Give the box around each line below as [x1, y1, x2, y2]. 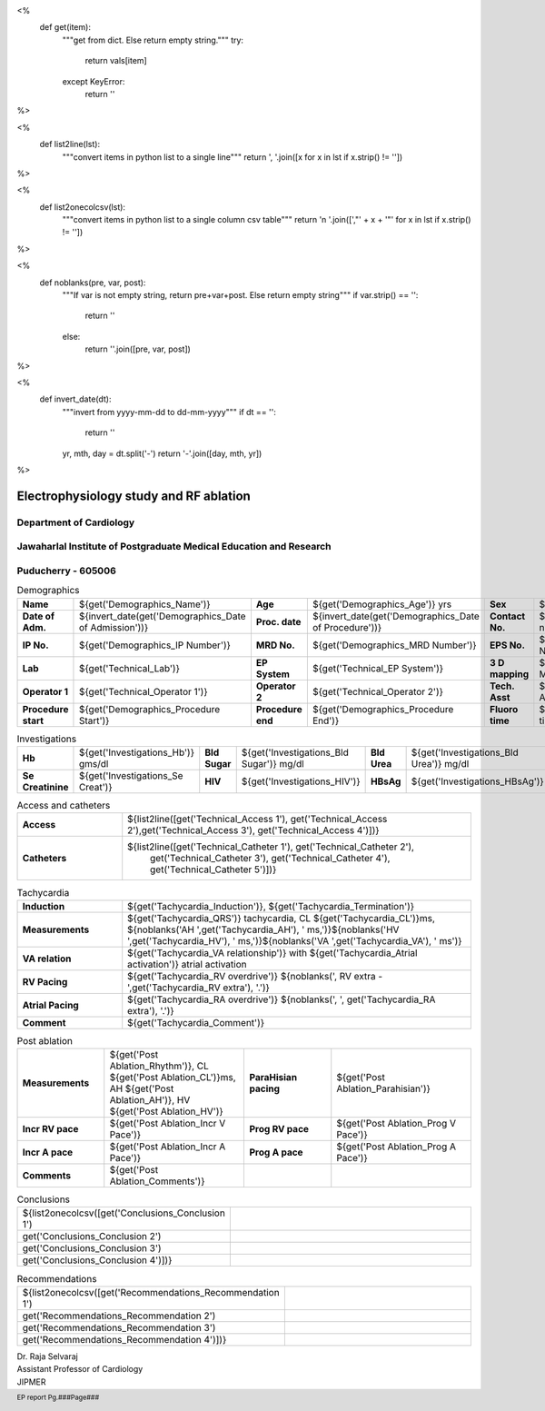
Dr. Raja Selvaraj [16, 1350, 79, 1362]
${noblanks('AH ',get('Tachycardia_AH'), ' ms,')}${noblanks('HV [127, 923, 400, 936]
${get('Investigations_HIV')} [241, 775, 361, 788]
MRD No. [255, 639, 295, 651]
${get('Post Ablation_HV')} [109, 1105, 224, 1118]
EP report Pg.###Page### [16, 1393, 100, 1402]
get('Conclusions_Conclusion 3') [22, 1242, 163, 1255]
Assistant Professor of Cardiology [16, 1364, 144, 1375]
